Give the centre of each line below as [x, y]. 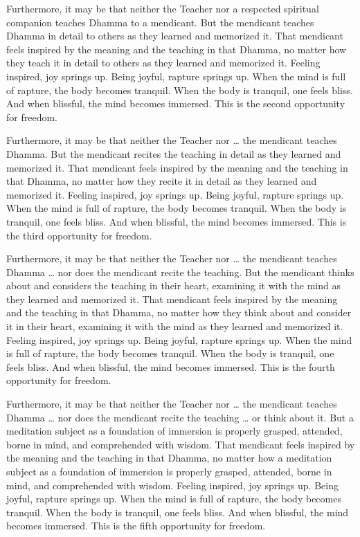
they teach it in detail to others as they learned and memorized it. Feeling [163, 63]
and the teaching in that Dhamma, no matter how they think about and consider [179, 312]
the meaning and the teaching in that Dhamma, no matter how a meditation [169, 458]
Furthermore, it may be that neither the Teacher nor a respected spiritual [163, 8]
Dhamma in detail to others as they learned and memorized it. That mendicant [175, 36]
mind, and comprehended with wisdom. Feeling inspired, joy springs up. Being [172, 485]
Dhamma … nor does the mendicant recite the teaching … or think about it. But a [180, 417]
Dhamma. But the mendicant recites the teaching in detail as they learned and [174, 153]
